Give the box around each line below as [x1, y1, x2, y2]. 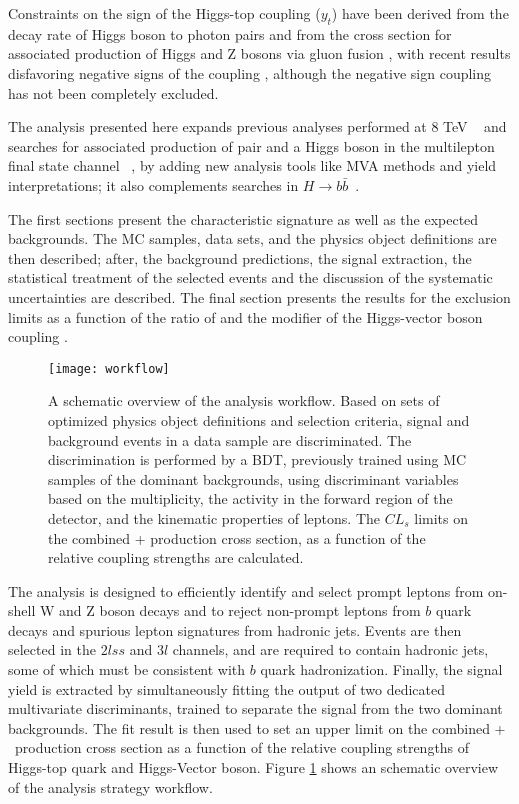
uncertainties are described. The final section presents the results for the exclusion [8, 286, 511, 307]
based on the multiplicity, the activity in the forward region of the [48, 488, 453, 509]
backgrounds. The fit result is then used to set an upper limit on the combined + [8, 717, 506, 738]
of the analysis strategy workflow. [8, 776, 213, 797]
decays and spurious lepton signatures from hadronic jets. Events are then [8, 619, 462, 640]
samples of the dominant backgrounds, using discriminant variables [48, 468, 459, 489]
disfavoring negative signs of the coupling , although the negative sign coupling [8, 62, 492, 83]
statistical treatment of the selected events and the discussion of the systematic [8, 267, 493, 288]
